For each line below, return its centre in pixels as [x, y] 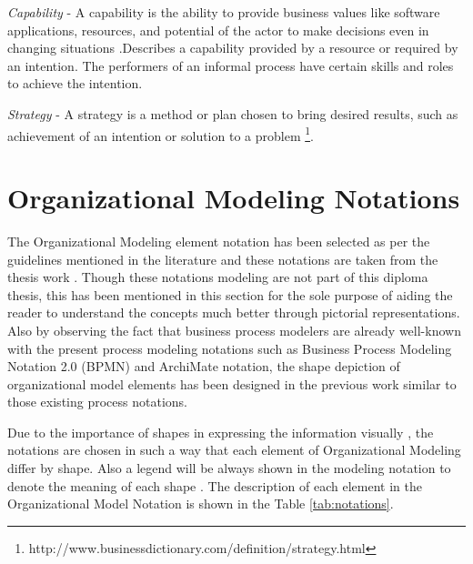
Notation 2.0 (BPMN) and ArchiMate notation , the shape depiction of [204, 366]
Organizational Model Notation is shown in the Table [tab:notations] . [201, 504]
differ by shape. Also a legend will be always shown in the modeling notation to [229, 468]
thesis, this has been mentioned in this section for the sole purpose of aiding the [230, 294]
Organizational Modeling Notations [234, 197]
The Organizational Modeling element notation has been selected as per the [219, 241]
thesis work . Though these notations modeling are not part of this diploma [218, 277]
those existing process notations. [97, 402]
